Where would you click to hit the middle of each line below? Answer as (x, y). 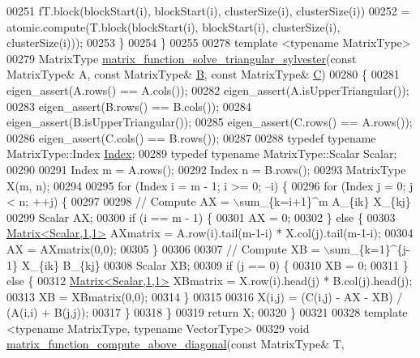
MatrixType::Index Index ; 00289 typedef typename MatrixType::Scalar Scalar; (202, 153)
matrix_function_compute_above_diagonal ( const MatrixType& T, (176, 344)
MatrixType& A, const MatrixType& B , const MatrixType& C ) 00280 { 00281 (203, 74)
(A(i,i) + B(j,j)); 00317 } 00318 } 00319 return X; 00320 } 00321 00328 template (207, 312)
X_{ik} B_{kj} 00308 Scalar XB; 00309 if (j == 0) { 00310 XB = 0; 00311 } (215, 264)
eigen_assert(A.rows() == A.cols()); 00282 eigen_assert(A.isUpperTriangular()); (208, 89)
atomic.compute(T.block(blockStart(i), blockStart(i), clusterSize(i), (174, 26)
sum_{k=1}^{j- (370, 248)
